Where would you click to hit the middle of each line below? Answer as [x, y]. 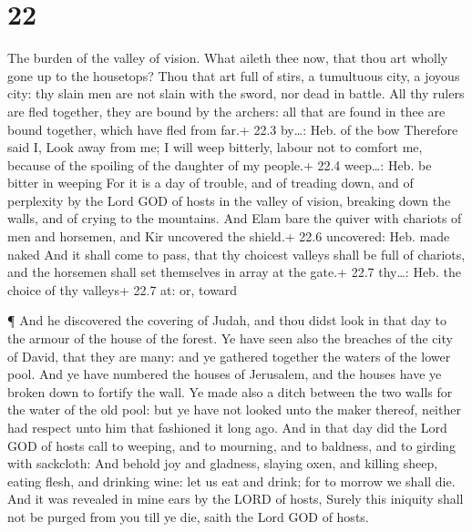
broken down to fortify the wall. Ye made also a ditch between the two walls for [230, 391]
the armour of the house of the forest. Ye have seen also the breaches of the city [230, 338]
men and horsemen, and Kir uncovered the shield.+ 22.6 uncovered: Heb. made [229, 236]
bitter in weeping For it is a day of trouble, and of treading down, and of [210, 183]
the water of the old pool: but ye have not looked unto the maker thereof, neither [234, 409]
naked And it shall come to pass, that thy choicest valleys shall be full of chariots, [236, 254]
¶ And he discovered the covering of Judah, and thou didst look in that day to [227, 320]
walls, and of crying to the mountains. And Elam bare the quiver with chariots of [235, 218]
